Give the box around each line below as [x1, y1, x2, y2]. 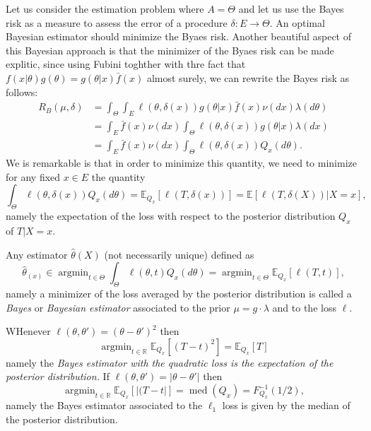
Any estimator [6, 247, 68, 261]
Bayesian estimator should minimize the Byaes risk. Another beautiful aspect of [6, 29, 352, 44]
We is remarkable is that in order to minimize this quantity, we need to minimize [6, 155, 357, 170]
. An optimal [269, 15, 325, 30]
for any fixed [6, 169, 61, 184]
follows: [6, 84, 38, 99]
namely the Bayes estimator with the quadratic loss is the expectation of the [6, 355, 334, 370]
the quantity [91, 169, 146, 184]
